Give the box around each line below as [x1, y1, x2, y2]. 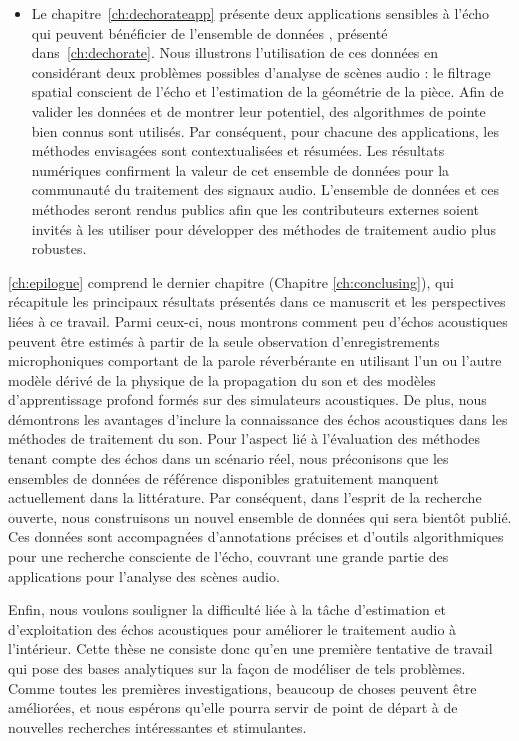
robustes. [31, 238, 87, 259]
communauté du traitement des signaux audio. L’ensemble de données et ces [31, 179, 500, 200]
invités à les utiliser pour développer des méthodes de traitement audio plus [31, 218, 496, 239]
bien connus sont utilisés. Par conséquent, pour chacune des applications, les [31, 120, 499, 141]
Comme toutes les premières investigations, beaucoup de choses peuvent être [8, 677, 477, 698]
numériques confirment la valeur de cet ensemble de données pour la [31, 159, 450, 180]
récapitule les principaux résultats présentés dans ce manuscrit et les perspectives [8, 291, 506, 312]
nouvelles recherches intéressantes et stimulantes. [8, 716, 307, 737]
